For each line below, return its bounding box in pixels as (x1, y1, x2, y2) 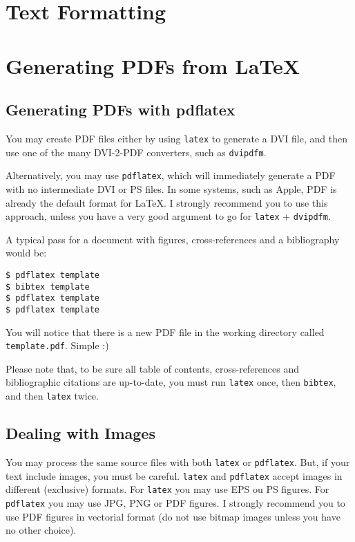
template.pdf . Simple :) (6, 338, 109, 353)
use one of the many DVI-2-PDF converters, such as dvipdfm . (6, 144, 267, 159)
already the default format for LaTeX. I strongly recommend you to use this (6, 195, 328, 209)
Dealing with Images (6, 422, 155, 444)
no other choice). (6, 523, 77, 537)
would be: (6, 245, 47, 260)
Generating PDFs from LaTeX (6, 51, 300, 80)
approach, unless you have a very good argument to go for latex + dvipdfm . (6, 209, 331, 223)
